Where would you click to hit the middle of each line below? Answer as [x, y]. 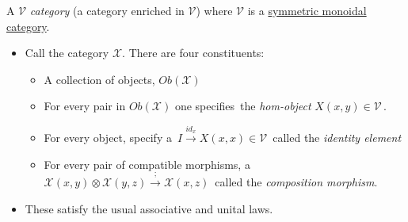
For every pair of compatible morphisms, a [147, 164]
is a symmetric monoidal [307, 10]
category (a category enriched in [107, 10]
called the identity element [337, 138]
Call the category [67, 53]
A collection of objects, [99, 79]
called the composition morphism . [296, 182]
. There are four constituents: [193, 53]
